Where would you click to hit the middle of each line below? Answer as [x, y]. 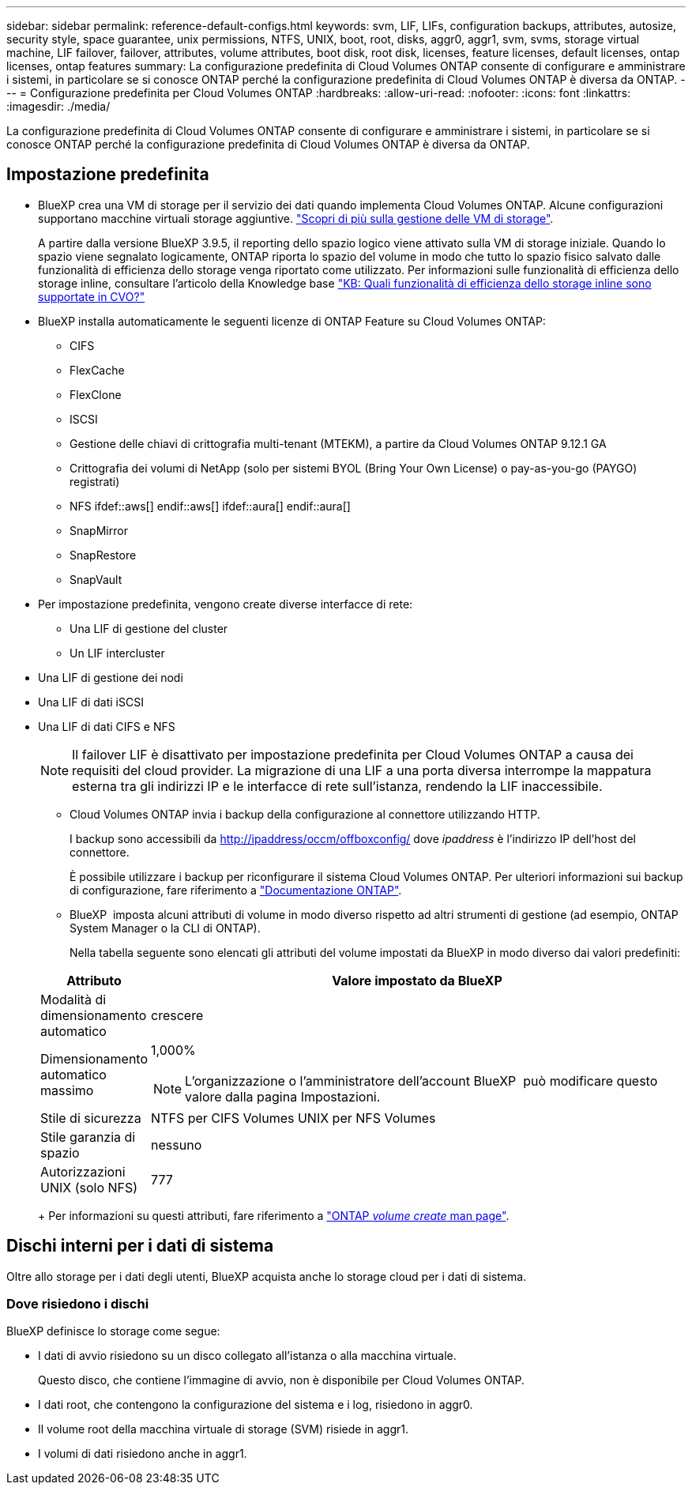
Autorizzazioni [83, 1171]
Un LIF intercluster [117, 653]
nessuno [177, 1145]
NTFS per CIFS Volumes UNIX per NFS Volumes [293, 1118]
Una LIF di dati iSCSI [91, 702]
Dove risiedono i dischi [78, 1304]
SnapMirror [99, 530]
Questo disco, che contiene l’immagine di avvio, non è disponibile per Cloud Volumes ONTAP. [281, 1380]
